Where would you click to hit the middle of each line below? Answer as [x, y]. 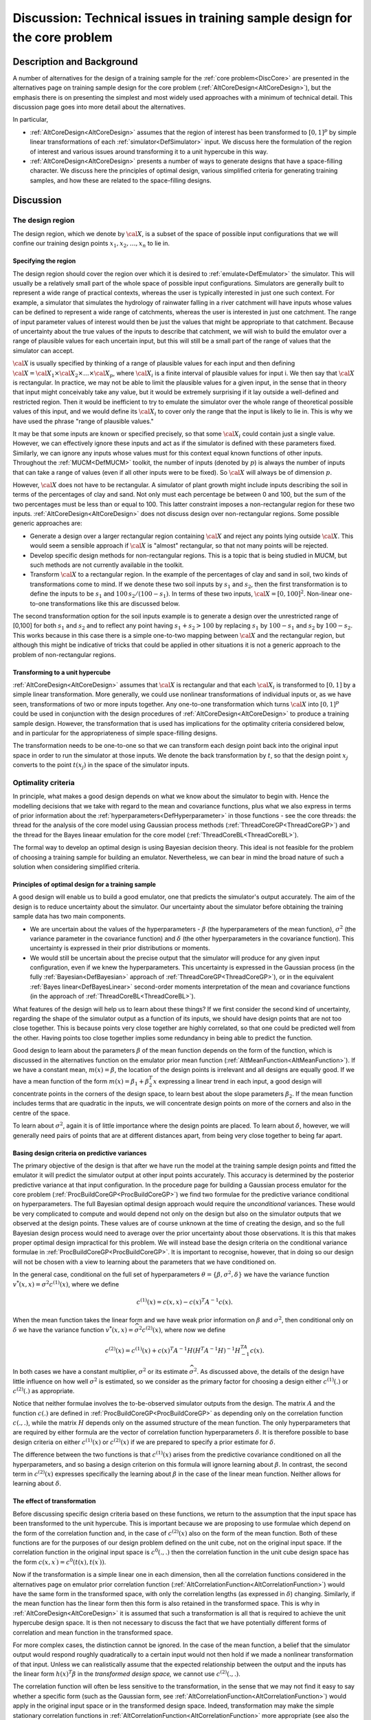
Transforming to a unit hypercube [62, 672]
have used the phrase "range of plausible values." [83, 421]
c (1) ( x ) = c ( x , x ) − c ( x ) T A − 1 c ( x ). [185, 1301]
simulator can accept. [44, 350]
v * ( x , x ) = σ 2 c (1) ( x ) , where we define [66, 1283]
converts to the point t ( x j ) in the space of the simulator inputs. [101, 766]
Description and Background [75, 62]
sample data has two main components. [69, 916]
